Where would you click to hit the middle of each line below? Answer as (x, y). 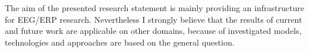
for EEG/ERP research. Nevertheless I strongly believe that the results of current (154, 19)
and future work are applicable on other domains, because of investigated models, (153, 31)
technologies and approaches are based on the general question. (120, 42)
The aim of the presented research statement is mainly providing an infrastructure (154, 8)
